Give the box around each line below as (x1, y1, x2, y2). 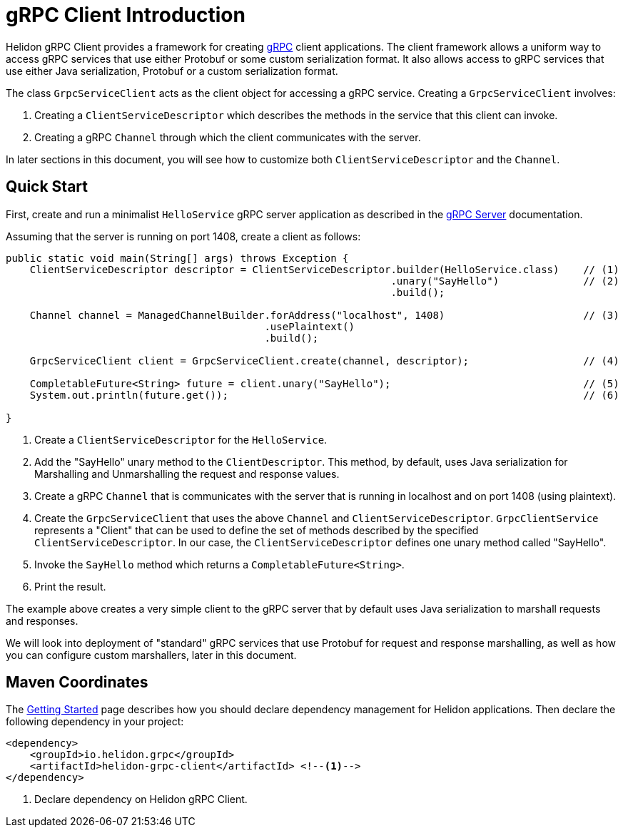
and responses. (6, 614, 78, 627)
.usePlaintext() (264, 320, 355, 332)
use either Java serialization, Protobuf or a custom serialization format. (6, 64, 338, 77)
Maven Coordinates (6, 673, 148, 692)
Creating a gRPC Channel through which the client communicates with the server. (34, 131, 421, 143)
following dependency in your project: (6, 715, 184, 728)
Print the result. (34, 580, 106, 593)
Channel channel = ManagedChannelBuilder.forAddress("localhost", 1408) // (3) (29, 309, 619, 321)
